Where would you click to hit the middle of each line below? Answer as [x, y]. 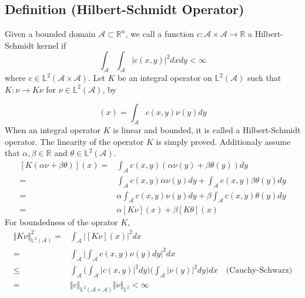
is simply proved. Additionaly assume [223, 141]
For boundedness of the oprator [61, 222]
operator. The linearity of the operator [74, 141]
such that [264, 78]
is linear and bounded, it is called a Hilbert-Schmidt [207, 130]
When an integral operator [53, 130]
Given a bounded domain [50, 34]
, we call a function [160, 34]
